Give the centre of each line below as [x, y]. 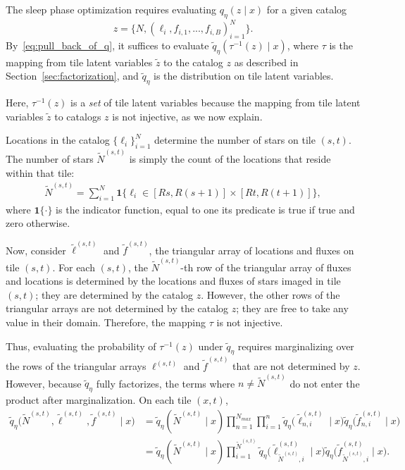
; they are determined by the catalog [114, 294]
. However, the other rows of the [270, 294]
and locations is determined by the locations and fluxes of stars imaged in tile [173, 281]
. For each [74, 267]
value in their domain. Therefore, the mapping [106, 322]
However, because [44, 383]
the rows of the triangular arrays [76, 366]
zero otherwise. [38, 223]
